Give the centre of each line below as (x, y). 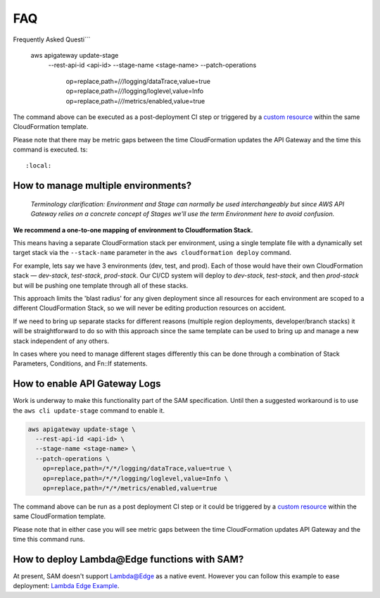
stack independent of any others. (61, 341)
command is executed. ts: (50, 150)
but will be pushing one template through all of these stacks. (101, 285)
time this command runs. (49, 540)
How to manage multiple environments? (102, 186)
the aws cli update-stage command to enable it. (89, 410)
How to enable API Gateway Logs (87, 384)
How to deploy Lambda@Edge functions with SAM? (128, 559)
